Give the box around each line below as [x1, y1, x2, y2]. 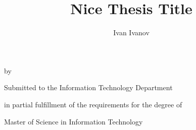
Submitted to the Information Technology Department [4, 82, 173, 93]
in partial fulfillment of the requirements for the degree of [4, 99, 182, 109]
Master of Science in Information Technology [4, 116, 143, 126]
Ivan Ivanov [113, 27, 150, 38]
